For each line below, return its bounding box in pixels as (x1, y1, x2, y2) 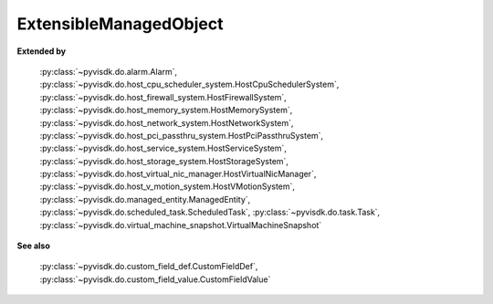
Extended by (16, 46, 67, 57)
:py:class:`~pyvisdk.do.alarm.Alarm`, (39, 66, 178, 77)
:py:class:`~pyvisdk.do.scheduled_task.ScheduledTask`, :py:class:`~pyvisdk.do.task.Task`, (39, 206, 381, 218)
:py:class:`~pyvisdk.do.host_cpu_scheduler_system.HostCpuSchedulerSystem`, (39, 79, 340, 90)
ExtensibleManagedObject (16, 14, 224, 34)
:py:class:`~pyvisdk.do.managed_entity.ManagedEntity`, (39, 194, 251, 204)
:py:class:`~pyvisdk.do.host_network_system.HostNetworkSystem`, (39, 117, 294, 128)
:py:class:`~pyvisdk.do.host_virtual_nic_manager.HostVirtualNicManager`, (39, 169, 317, 180)
